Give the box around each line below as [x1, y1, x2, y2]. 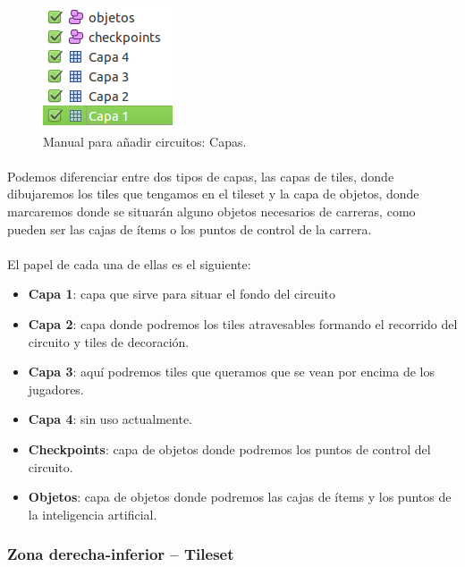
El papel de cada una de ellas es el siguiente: [7, 254, 251, 273]
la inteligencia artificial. [28, 504, 157, 523]
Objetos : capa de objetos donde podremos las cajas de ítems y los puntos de [28, 487, 452, 506]
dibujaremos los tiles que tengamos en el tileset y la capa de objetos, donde [7, 184, 419, 203]
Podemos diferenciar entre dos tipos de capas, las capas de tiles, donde [7, 166, 394, 185]
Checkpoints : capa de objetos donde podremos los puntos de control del [28, 439, 431, 458]
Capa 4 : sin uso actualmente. [28, 410, 192, 428]
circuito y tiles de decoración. [28, 332, 190, 351]
